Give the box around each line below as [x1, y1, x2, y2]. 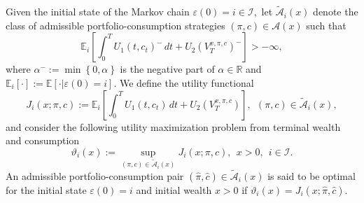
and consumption [6, 133, 80, 148]
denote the [313, 4, 358, 19]
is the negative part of [120, 62, 215, 76]
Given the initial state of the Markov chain [6, 4, 190, 19]
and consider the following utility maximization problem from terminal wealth [6, 119, 341, 134]
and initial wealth [136, 182, 212, 197]
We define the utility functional [119, 76, 254, 90]
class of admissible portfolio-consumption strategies [6, 17, 225, 32]
